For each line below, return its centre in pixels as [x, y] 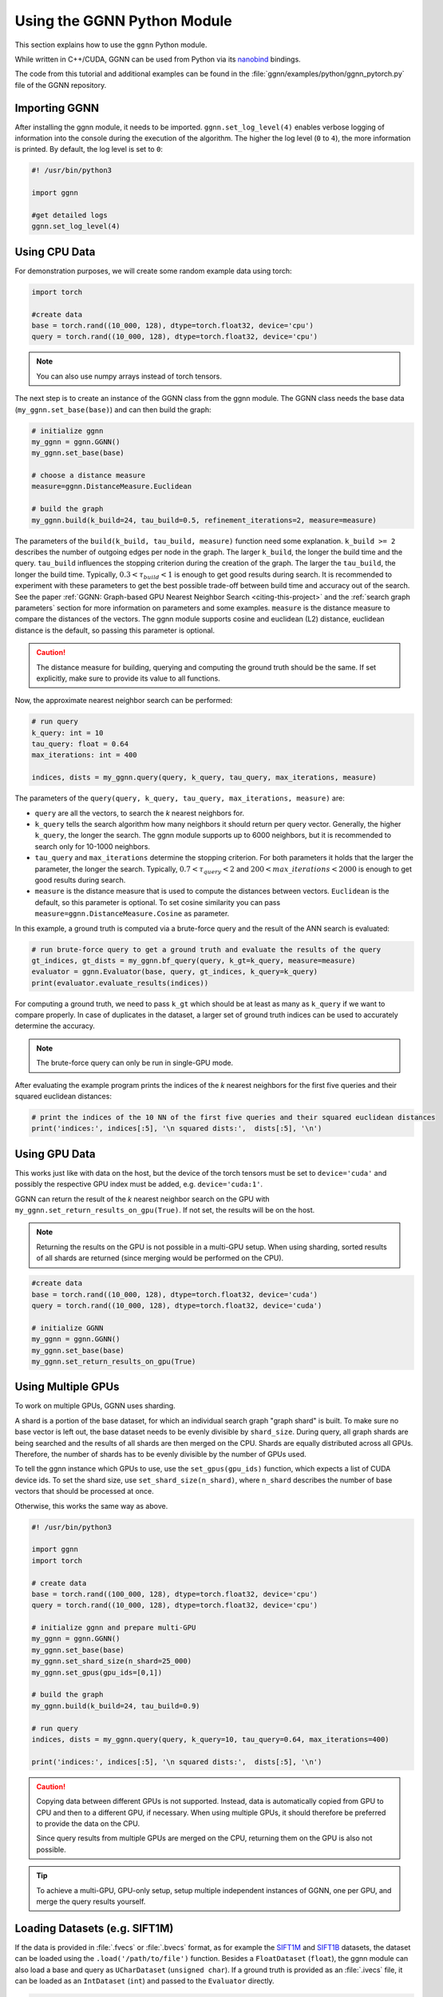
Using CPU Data [55, 252]
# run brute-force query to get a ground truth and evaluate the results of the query [206, 949]
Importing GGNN [57, 108]
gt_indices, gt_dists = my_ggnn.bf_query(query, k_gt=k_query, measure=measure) [194, 960]
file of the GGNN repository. [61, 85]
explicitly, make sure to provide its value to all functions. [129, 678]
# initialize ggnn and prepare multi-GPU [114, 1628]
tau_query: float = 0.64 [80, 744]
